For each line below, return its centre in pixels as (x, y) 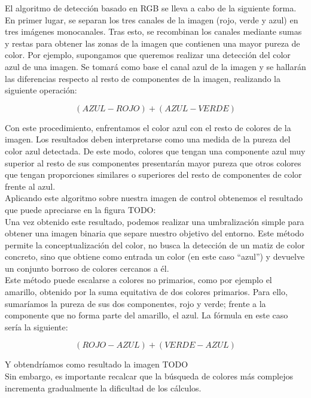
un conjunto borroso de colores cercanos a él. (87, 268)
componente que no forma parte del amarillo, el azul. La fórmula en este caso (147, 315)
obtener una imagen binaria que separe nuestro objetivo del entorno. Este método (154, 233)
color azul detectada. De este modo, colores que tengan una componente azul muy (155, 151)
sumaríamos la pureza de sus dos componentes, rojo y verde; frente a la (135, 303)
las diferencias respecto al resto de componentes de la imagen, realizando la (143, 78)
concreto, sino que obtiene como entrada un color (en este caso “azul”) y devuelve (155, 256)
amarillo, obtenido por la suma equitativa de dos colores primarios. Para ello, (146, 292)
